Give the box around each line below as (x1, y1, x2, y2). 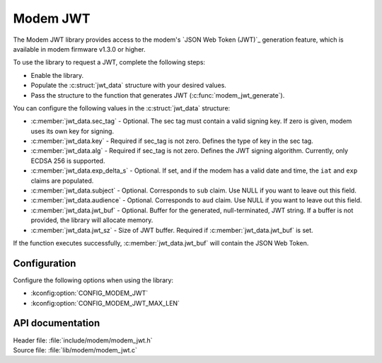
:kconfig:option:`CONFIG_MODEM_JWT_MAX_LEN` (30, 299, 180, 307)
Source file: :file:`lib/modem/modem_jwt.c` (13, 345, 138, 354)
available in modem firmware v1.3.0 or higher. (13, 45, 146, 53)
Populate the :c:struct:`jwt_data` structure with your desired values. (30, 81, 226, 90)
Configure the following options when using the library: (13, 276, 173, 284)
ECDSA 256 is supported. (30, 156, 105, 165)
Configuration (13, 257, 76, 269)
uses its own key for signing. (30, 127, 115, 135)
